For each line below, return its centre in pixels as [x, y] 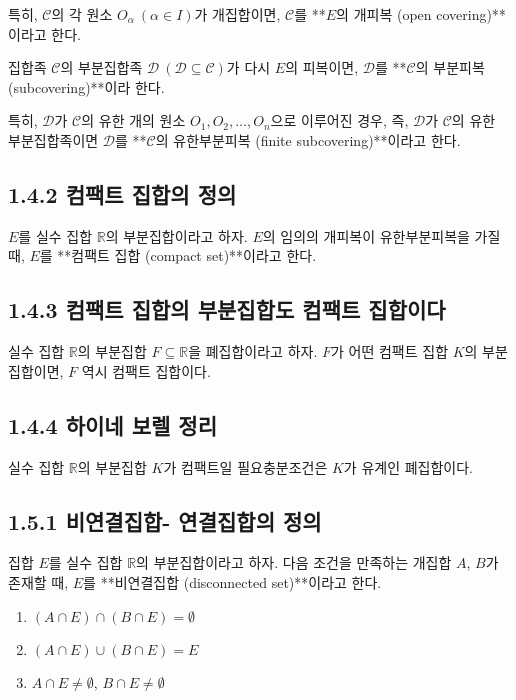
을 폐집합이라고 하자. [253, 351]
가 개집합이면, [237, 14]
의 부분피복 [450, 67]
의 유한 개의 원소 [133, 120]
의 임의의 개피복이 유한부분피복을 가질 [381, 235]
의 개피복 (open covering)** [421, 14]
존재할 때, [38, 581]
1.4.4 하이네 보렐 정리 [112, 424]
